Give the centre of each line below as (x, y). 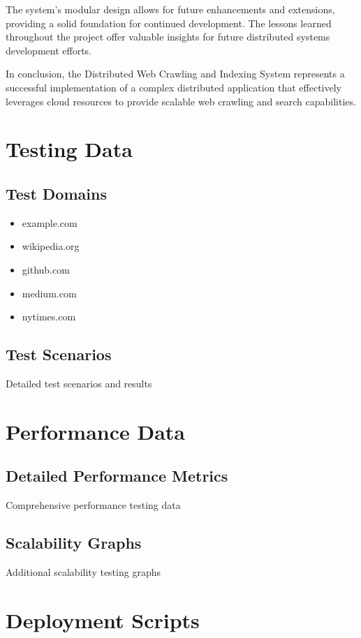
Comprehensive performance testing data (93, 505)
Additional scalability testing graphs (83, 571)
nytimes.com (49, 317)
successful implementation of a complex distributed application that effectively (174, 87)
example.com (50, 222)
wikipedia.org (51, 246)
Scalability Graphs (74, 543)
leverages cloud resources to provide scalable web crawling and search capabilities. (181, 101)
